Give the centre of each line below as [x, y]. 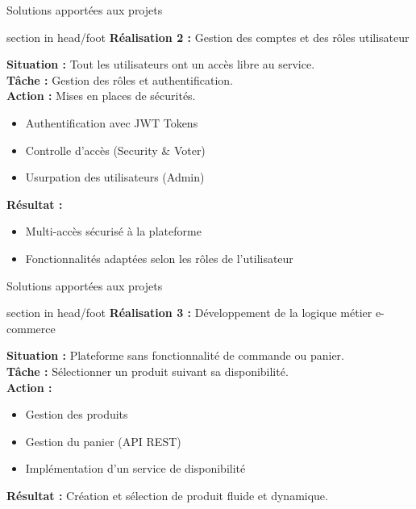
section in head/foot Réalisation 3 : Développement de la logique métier [189, 313]
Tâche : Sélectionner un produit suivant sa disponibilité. [148, 371]
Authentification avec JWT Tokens [112, 122]
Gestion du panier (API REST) [103, 441]
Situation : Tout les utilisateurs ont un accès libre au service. [161, 64]
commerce [31, 328]
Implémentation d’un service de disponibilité [135, 468]
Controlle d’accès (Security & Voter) [115, 150]
